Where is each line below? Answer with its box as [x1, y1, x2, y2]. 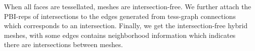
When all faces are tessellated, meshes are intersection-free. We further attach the [4, 1, 251, 11]
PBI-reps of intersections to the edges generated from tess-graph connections [4, 11, 236, 21]
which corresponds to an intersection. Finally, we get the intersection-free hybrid [4, 20, 248, 31]
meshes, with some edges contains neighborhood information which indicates [4, 30, 236, 40]
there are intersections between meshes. [4, 39, 123, 50]
